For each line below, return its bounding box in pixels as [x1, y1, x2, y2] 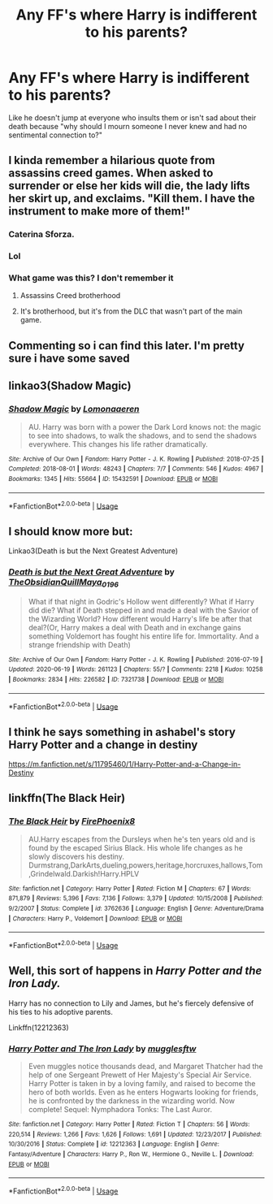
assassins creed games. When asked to [8, 167, 214, 180]
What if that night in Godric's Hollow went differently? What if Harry [28, 596, 254, 606]
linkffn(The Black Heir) [8, 791, 126, 805]
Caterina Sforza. [8, 229, 75, 240]
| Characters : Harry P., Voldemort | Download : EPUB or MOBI [8, 914, 183, 923]
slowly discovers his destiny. [28, 851, 124, 861]
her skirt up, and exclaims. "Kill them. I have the [8, 192, 256, 206]
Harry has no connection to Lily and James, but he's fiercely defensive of [8, 998, 254, 1008]
